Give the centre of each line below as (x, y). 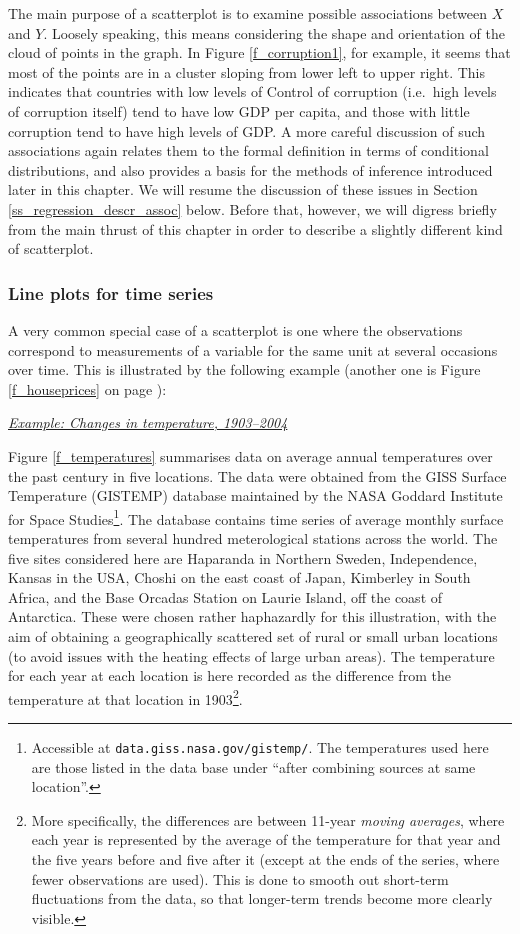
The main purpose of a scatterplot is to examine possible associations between (247, 13)
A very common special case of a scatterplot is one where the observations (235, 329)
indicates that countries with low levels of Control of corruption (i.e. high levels (252, 91)
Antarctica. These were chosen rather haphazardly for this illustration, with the (252, 616)
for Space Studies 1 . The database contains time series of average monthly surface (256, 517)
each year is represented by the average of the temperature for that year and (266, 839)
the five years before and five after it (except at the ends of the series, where (265, 858)
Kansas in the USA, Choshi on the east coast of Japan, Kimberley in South (239, 577)
